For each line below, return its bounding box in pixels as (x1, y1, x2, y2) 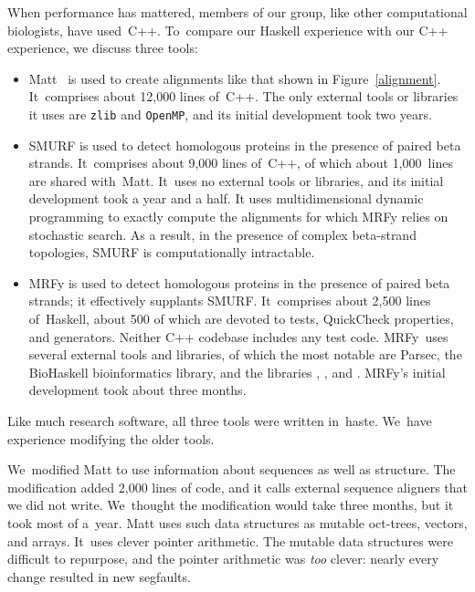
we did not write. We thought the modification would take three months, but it (7, 495, 454, 514)
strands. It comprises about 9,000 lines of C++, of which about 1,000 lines (28, 153, 453, 172)
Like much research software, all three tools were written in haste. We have (7, 410, 432, 430)
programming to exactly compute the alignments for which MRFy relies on (28, 207, 449, 225)
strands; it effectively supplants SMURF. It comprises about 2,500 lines (28, 291, 431, 310)
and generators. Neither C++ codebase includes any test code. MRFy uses (28, 327, 449, 346)
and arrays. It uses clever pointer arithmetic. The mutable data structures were (7, 531, 453, 550)
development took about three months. (28, 380, 247, 400)
